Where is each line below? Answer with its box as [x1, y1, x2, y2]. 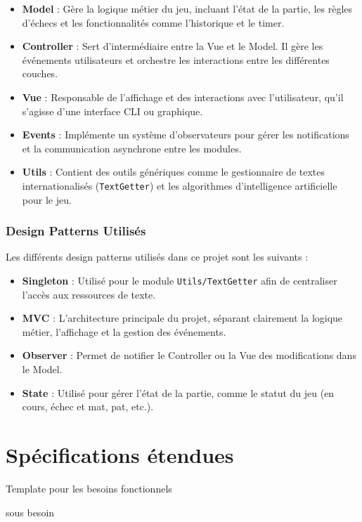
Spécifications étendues [6, 441, 234, 469]
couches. [22, 66, 58, 81]
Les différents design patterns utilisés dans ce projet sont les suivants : [6, 249, 309, 264]
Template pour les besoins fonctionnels [6, 481, 172, 495]
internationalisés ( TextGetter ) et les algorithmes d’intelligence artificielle [22, 178, 337, 193]
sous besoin [6, 504, 55, 519]
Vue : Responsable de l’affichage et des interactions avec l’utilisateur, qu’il [22, 89, 344, 104]
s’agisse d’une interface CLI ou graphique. [22, 103, 203, 118]
